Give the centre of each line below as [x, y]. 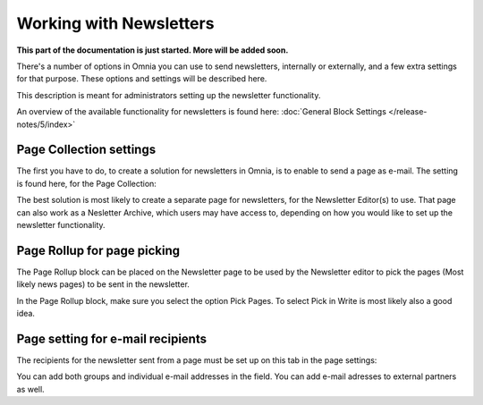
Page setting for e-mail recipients [112, 338]
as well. [30, 389]
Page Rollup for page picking [98, 250]
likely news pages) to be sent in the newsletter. [103, 284]
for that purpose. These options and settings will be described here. [142, 79]
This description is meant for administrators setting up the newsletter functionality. [169, 95]
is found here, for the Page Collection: [86, 183]
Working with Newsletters [115, 23]
